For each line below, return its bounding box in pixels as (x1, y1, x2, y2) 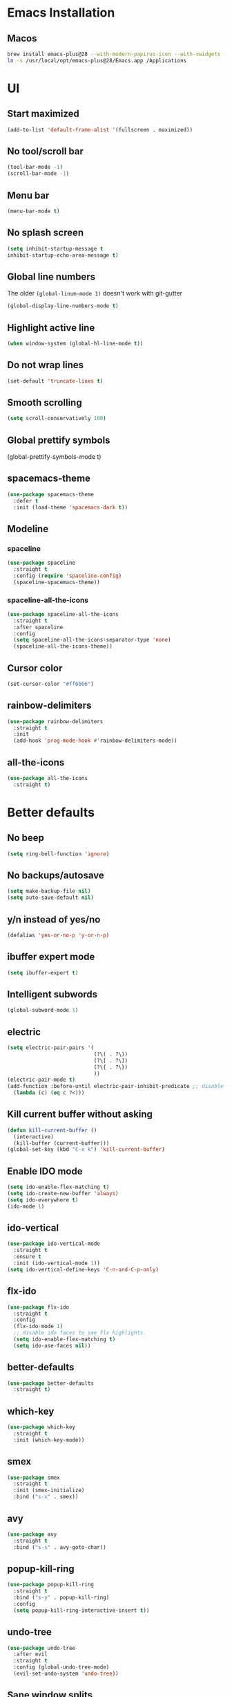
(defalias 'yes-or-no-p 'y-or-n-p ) (7, 932, 110, 938)
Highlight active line (7, 322, 95, 334)
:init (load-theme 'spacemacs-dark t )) (13, 504, 128, 511)
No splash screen (7, 227, 84, 239)
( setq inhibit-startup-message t (7, 245, 104, 252)
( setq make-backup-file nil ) (7, 888, 91, 895)
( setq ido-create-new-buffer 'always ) (7, 1190, 119, 1197)
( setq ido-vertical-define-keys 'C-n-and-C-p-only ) (7, 1266, 159, 1273)
